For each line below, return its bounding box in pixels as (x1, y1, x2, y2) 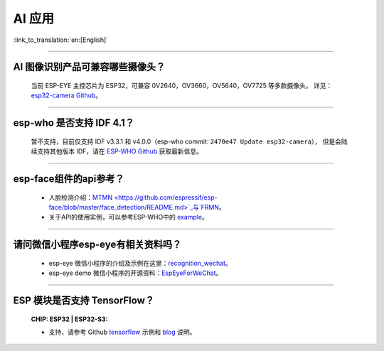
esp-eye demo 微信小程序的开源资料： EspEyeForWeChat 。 (48, 269, 223, 277)
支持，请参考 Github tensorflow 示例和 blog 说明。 (48, 328, 196, 336)
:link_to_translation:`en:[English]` (13, 36, 109, 44)
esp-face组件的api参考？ (13, 173, 124, 185)
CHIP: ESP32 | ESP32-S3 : (31, 315, 108, 323)
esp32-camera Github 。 (31, 91, 102, 99)
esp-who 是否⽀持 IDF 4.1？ (13, 117, 135, 129)
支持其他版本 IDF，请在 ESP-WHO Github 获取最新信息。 (36, 147, 203, 156)
